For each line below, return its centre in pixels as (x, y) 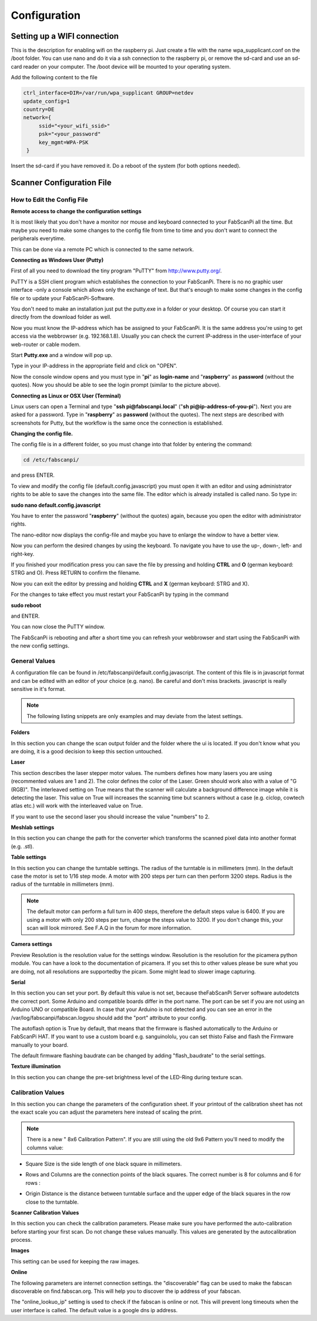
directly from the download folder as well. (61, 317)
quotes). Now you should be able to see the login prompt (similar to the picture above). (116, 385)
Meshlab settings (33, 827)
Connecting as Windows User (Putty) (57, 260)
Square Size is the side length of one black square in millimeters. (104, 1164)
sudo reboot (26, 605)
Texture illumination (36, 1066)
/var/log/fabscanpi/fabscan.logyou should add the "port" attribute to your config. (109, 1017)
